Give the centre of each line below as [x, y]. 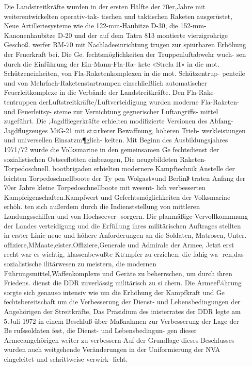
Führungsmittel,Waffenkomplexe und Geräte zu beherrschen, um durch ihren [118, 273]
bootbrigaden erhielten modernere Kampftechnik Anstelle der [144, 168]
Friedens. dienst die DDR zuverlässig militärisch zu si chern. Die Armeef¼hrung [123, 283]
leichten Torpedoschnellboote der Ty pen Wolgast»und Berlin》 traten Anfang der [125, 178]
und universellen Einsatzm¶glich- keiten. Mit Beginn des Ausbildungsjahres [116, 140]
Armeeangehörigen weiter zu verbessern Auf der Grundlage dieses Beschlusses [119, 340]
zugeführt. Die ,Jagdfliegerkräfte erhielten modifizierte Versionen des [106, 121]
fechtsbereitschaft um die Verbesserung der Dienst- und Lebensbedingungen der [122, 302]
